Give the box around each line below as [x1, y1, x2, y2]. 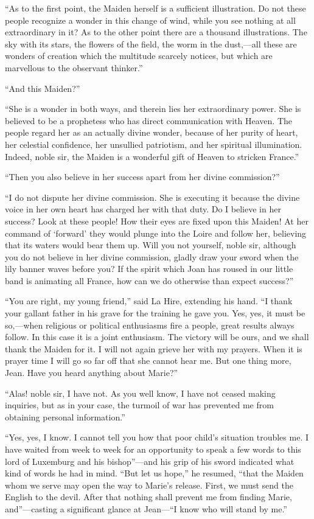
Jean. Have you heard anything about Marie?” [5, 366, 178, 379]
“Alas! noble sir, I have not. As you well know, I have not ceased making [5, 386, 276, 399]
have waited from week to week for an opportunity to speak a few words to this [5, 443, 301, 455]
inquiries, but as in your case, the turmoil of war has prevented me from [5, 399, 274, 411]
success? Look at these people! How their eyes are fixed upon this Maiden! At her [5, 214, 309, 227]
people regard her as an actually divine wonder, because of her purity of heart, [5, 126, 298, 139]
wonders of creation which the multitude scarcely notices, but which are [5, 49, 273, 62]
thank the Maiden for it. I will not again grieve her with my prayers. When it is [5, 342, 302, 355]
